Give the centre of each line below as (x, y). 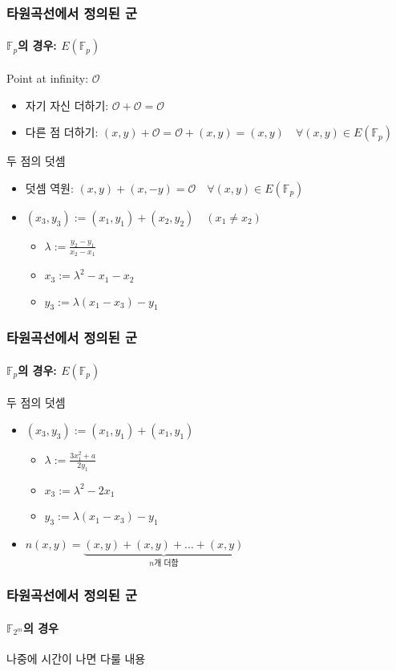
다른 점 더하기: (62, 132)
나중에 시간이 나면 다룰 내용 (76, 658)
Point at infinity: (48, 78)
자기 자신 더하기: (67, 105)
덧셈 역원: (49, 187)
